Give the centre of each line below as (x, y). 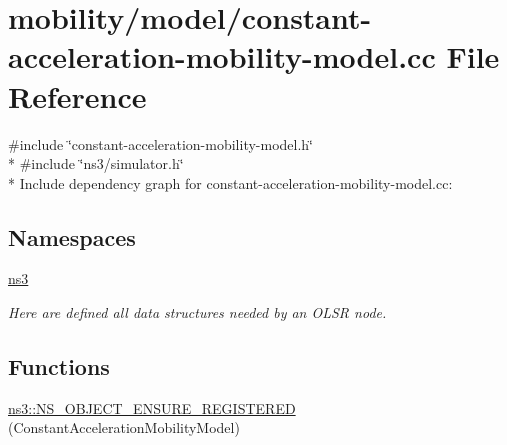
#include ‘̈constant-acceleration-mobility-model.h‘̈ (161, 143)
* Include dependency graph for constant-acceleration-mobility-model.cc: (230, 182)
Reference (77, 95)
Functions (59, 366)
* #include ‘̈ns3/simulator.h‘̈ (96, 163)
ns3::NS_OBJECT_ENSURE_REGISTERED (152, 407)
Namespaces (72, 236)
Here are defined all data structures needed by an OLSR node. (197, 312)
